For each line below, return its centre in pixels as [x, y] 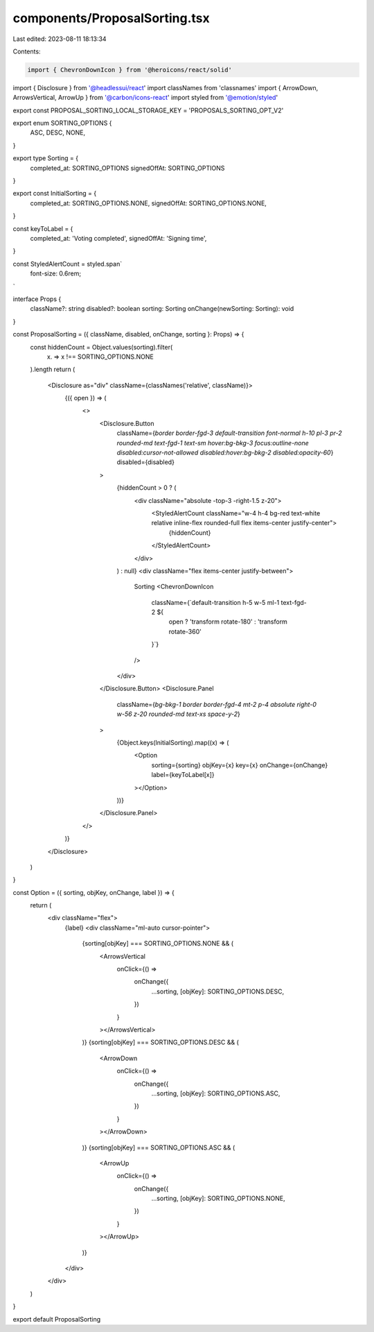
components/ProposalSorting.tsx [112, 18]
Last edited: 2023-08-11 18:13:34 [60, 39]
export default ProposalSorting [57, 1319]
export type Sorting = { [46, 158]
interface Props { [37, 299]
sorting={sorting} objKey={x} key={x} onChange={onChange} [240, 765]
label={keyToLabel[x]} [183, 775]
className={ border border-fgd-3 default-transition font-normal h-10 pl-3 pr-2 [229, 433]
